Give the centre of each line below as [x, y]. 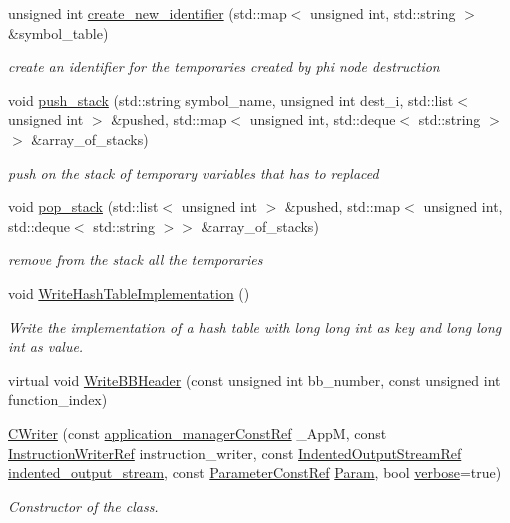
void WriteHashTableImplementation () [129, 292]
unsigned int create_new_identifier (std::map [147, 13]
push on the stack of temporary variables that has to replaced [193, 172]
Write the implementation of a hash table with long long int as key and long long [255, 326]
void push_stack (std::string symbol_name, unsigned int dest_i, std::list [231, 99]
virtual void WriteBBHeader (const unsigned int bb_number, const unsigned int [254, 379]
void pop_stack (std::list [83, 206]
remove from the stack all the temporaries [135, 259]
